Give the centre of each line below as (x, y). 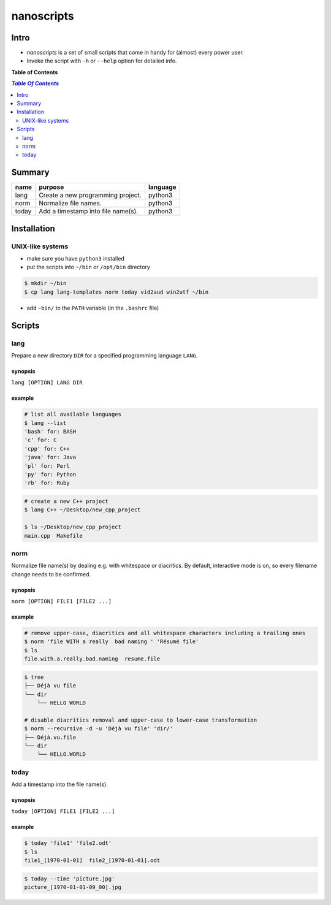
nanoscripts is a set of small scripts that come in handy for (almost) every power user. (135, 53)
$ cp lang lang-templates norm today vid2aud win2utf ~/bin (116, 292)
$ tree (34, 677)
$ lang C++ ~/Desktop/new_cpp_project (82, 510)
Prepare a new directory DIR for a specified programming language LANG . (105, 355)
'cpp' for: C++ (47, 449)
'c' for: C (40, 440)
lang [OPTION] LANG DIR (47, 383)
